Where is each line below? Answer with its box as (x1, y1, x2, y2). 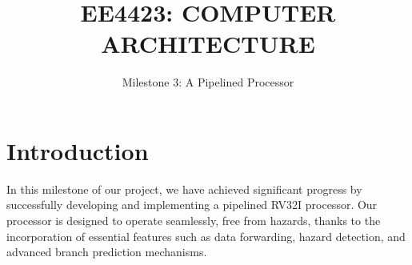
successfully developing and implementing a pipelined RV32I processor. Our (6, 196, 378, 213)
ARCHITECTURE (101, 27, 315, 60)
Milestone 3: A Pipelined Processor (122, 74, 294, 90)
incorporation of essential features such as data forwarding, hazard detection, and (6, 227, 406, 244)
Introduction (6, 134, 149, 167)
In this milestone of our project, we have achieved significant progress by (6, 180, 362, 197)
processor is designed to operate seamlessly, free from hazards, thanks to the (6, 212, 381, 229)
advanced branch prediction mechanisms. (6, 243, 207, 260)
